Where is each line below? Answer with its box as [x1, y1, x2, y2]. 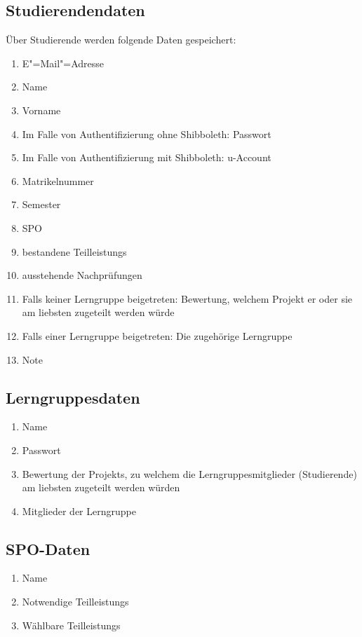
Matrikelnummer [22, 173, 94, 188]
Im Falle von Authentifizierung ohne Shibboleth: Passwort [22, 126, 271, 141]
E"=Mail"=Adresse [22, 55, 105, 70]
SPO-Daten [6, 537, 90, 559]
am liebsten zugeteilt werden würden [22, 480, 180, 495]
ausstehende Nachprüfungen [22, 268, 142, 282]
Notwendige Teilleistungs [22, 594, 129, 609]
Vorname [22, 102, 61, 117]
